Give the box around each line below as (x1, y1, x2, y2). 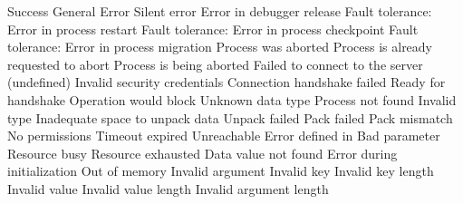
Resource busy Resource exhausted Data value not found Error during (7, 143, 398, 162)
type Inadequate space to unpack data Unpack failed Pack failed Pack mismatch (7, 108, 453, 127)
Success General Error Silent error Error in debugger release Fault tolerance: (7, 2, 432, 20)
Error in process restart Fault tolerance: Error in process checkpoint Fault (7, 19, 419, 38)
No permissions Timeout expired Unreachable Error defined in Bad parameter (7, 126, 440, 145)
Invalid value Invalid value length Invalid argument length (7, 179, 329, 198)
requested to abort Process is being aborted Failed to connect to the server (7, 54, 423, 73)
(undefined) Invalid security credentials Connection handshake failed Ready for (7, 73, 446, 92)
